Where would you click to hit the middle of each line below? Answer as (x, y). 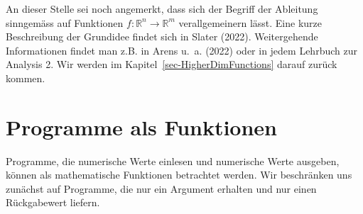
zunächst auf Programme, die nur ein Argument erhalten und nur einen (161, 188)
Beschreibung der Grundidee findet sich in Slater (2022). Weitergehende (162, 36)
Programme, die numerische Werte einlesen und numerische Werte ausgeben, (173, 160)
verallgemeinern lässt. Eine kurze (250, 22)
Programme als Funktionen (142, 126)
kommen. (26, 78)
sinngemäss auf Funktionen (65, 22)
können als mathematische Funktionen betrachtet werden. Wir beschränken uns (179, 175)
